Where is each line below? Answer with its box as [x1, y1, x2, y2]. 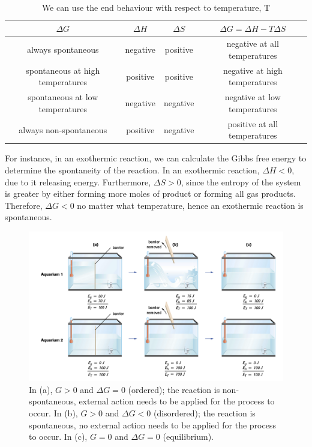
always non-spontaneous [19, 123, 107, 136]
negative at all [226, 37, 279, 50]
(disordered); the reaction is [153, 407, 256, 419]
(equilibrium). [163, 430, 214, 443]
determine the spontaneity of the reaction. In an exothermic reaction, [5, 164, 260, 176]
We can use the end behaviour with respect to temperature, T [41, 1, 271, 13]
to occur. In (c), [29, 430, 88, 443]
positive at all [227, 117, 278, 130]
